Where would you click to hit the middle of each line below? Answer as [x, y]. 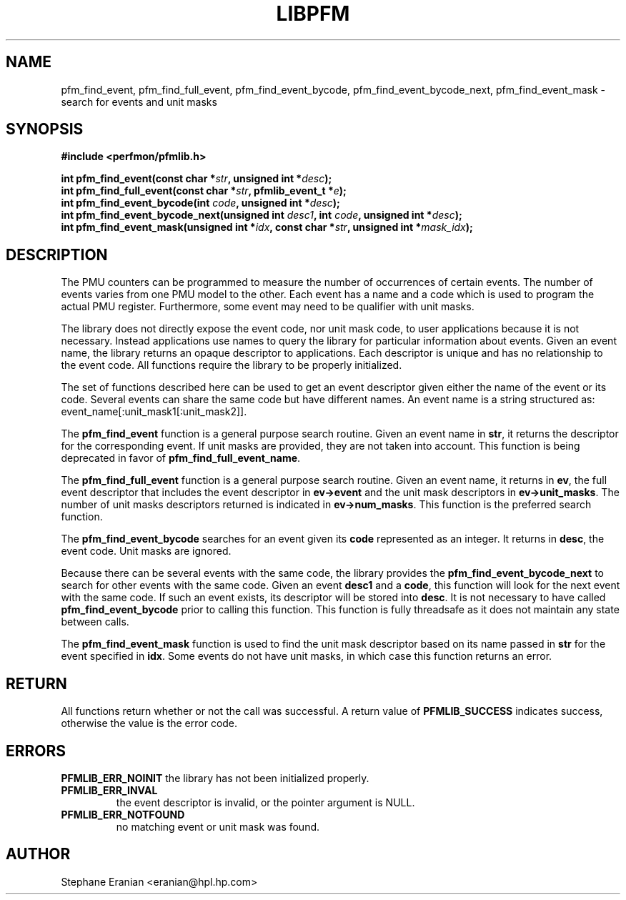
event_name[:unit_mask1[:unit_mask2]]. [154, 412]
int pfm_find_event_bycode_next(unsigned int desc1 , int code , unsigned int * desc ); [262, 215]
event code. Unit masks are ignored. [146, 551]
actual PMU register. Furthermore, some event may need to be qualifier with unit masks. [268, 307]
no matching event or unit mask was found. [218, 826]
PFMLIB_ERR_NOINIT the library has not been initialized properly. [215, 778]
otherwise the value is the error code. [149, 723]
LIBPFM [313, 14]
